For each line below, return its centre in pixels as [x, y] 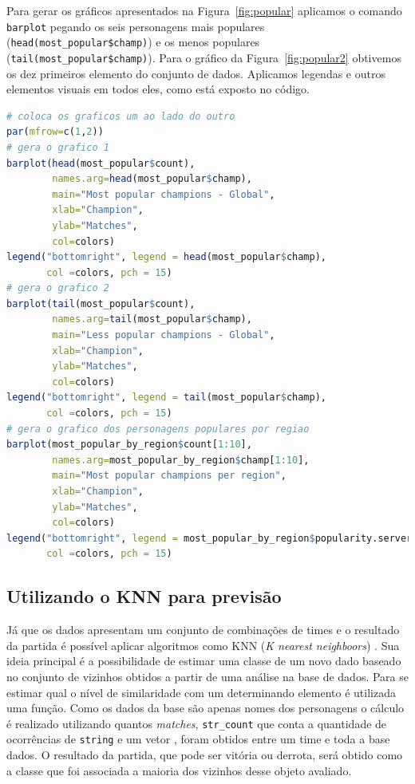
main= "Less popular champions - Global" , [164, 335]
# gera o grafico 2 [58, 288]
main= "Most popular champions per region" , [169, 476]
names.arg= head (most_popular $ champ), [152, 179]
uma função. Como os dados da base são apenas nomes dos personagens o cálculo [206, 708]
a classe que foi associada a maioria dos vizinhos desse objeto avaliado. [179, 770]
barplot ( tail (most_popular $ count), [101, 303]
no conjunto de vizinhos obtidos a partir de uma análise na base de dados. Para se [207, 676]
